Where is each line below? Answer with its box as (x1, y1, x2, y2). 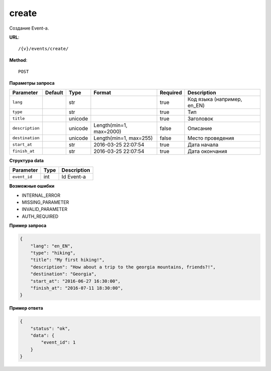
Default (45, 89, 64, 96)
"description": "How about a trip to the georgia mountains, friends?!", (30, 264, 216, 270)
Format (93, 89, 111, 96)
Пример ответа (9, 305, 44, 311)
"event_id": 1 (41, 339, 76, 345)
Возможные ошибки (9, 183, 55, 189)
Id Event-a (61, 173, 86, 180)
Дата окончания (187, 148, 228, 155)
